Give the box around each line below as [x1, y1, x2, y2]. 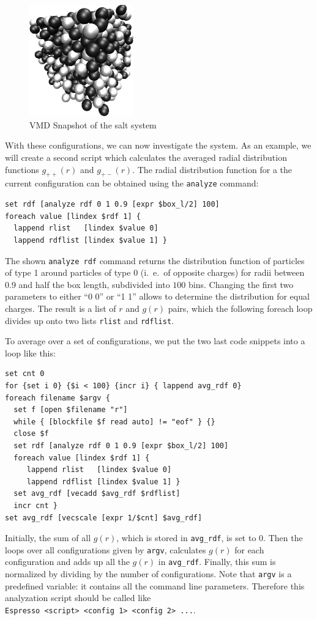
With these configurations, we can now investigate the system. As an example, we [5, 139, 311, 152]
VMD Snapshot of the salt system [29, 118, 157, 131]
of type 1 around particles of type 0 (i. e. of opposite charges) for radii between [5, 266, 305, 279]
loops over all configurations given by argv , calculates [5, 543, 206, 556]
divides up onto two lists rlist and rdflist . [5, 314, 174, 327]
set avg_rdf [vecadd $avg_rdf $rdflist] [13, 489, 181, 498]
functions [5, 163, 39, 175]
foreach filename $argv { [5, 393, 110, 402]
